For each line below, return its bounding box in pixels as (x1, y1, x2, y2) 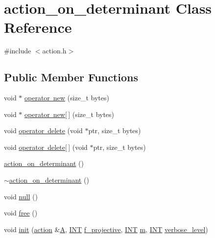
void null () (4, 191, 38, 201)
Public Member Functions (4, 70, 138, 85)
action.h (42, 46, 67, 56)
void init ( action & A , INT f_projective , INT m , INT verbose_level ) (4, 224, 208, 234)
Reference (4, 17, 72, 37)
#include (4, 46, 31, 56)
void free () (4, 208, 38, 218)
